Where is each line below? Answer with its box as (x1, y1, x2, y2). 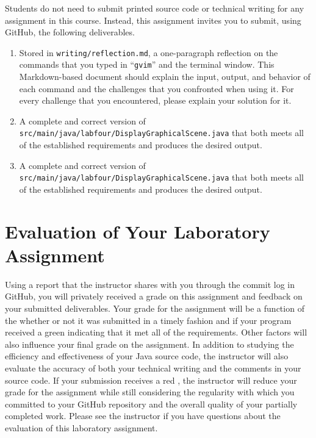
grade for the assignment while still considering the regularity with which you (5, 386, 295, 398)
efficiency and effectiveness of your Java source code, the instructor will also (5, 350, 289, 362)
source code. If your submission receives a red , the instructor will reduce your (5, 373, 297, 386)
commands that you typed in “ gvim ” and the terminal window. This (19, 58, 275, 71)
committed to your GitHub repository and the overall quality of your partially (5, 397, 298, 410)
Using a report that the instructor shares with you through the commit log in (5, 278, 295, 290)
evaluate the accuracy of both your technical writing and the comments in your (5, 362, 301, 375)
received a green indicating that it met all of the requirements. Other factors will (5, 326, 307, 339)
